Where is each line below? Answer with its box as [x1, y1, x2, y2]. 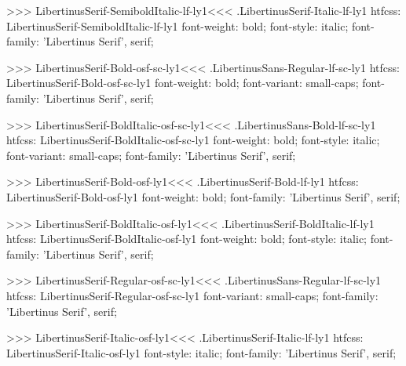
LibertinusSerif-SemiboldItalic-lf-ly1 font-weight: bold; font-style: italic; [6, 17, 349, 34]
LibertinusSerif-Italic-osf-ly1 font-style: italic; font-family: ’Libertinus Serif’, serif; [6, 344, 397, 361]
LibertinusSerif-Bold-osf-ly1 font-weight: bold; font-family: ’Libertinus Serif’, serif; [6, 188, 401, 205]
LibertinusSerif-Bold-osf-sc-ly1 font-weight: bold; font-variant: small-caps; [6, 74, 359, 91]
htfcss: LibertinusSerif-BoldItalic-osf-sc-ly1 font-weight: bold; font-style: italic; [6, 132, 380, 148]
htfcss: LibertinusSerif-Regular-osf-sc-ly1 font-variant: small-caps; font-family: [6, 287, 379, 303]
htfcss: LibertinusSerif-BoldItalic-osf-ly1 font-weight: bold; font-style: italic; [6, 230, 368, 247]
